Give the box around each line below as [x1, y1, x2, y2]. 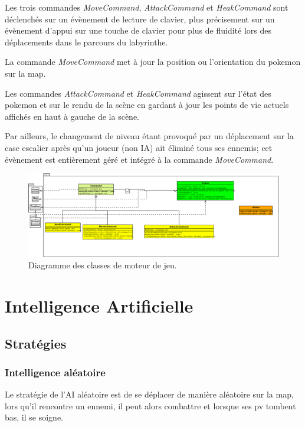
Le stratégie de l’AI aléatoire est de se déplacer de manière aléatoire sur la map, [5, 388, 294, 400]
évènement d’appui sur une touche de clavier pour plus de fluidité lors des [5, 24, 271, 37]
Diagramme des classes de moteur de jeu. [28, 259, 177, 271]
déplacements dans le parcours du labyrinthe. [5, 35, 168, 48]
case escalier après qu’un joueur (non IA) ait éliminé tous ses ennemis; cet [5, 141, 273, 153]
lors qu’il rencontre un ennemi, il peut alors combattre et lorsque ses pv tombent [5, 399, 296, 412]
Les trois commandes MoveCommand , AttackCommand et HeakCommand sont [5, 1, 288, 13]
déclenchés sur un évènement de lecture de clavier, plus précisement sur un [5, 12, 275, 25]
